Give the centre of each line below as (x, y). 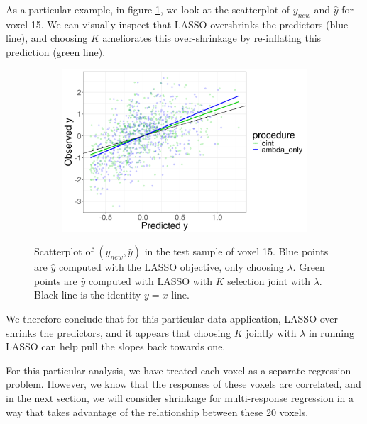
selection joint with (269, 280)
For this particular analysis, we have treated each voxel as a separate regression (179, 370)
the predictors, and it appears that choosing (136, 332)
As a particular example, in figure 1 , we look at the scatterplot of (148, 9)
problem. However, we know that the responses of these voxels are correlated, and (183, 384)
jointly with (271, 332)
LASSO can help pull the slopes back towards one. (116, 346)
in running (332, 332)
